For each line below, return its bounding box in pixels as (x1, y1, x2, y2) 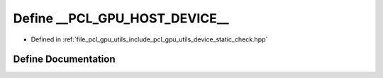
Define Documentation (13, 53, 116, 65)
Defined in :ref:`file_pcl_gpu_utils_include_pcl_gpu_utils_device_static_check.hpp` (30, 35, 268, 44)
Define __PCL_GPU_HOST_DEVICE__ (13, 11, 229, 26)
